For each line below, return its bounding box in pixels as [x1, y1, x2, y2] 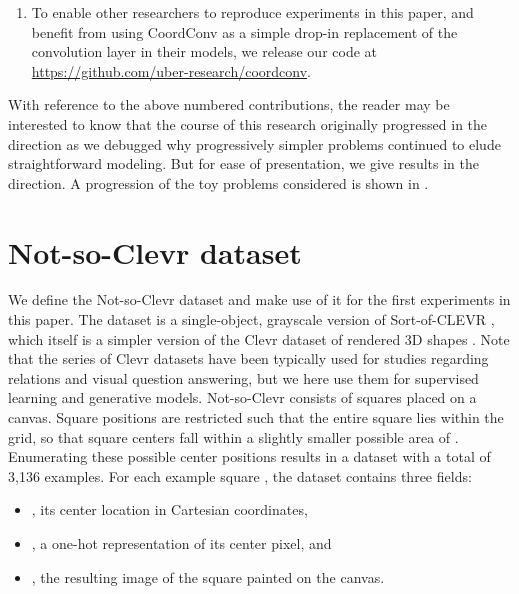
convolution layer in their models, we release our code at [31, 41, 378, 62]
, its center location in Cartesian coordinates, [31, 499, 308, 520]
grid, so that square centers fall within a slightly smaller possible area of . [8, 426, 459, 447]
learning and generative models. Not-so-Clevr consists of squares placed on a [8, 387, 477, 408]
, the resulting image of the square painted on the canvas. [31, 566, 385, 587]
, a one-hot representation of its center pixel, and [31, 533, 332, 553]
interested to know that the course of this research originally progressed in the [8, 113, 488, 134]
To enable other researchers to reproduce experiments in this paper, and [31, 2, 474, 22]
